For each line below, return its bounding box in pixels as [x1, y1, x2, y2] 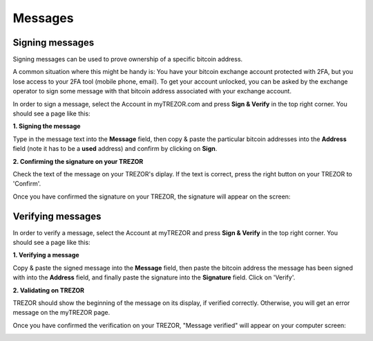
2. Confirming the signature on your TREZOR [12, 157, 144, 165]
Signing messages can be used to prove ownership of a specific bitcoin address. [12, 55, 243, 64]
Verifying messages [12, 210, 102, 222]
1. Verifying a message [12, 251, 79, 259]
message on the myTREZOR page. [12, 308, 111, 317]
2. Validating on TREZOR [12, 286, 84, 294]
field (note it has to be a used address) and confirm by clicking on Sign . [12, 145, 218, 153]
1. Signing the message [12, 122, 81, 131]
